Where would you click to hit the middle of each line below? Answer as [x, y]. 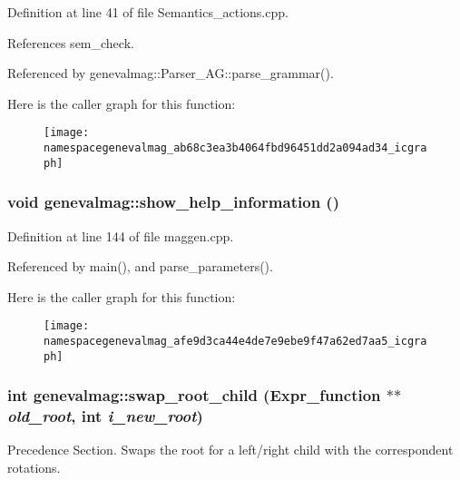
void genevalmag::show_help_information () [173, 202]
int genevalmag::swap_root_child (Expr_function [194, 395]
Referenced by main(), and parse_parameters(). [140, 266]
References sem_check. [71, 42]
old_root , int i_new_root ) [105, 416]
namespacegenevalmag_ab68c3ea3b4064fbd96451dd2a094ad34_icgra [235, 148]
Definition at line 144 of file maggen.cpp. [121, 235]
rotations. [34, 468]
